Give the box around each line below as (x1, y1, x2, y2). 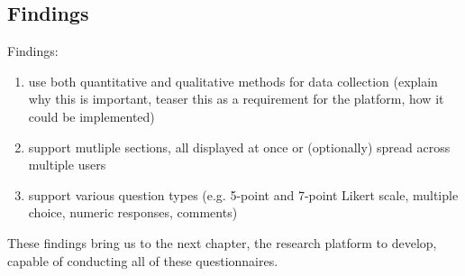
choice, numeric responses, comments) (28, 203, 238, 222)
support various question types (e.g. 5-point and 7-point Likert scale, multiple (28, 185, 459, 204)
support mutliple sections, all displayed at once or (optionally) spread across (28, 137, 451, 156)
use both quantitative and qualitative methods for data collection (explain (28, 71, 438, 90)
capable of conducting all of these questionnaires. (7, 251, 278, 270)
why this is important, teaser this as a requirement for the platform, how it (28, 89, 444, 108)
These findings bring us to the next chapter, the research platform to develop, (7, 233, 437, 252)
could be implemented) (28, 106, 155, 125)
